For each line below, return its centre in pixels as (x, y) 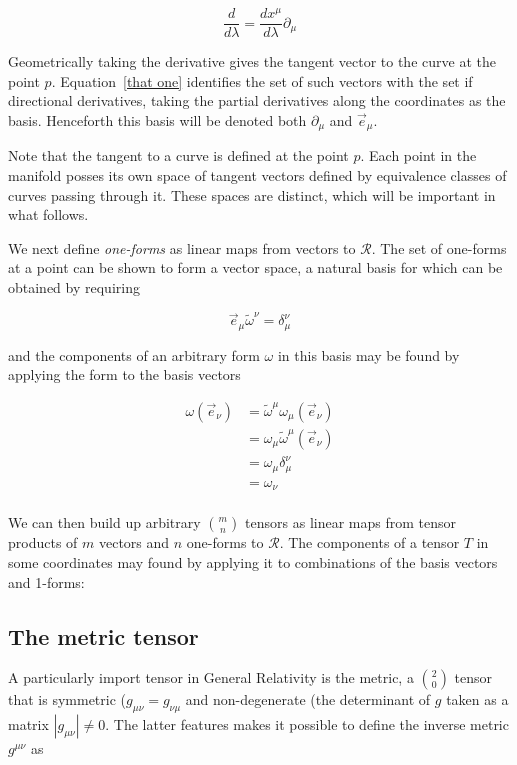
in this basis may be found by (368, 354)
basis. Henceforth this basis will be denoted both (157, 119)
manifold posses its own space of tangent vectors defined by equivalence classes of (257, 174)
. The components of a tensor (369, 542)
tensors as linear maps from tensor (350, 522)
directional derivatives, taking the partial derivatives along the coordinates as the (257, 100)
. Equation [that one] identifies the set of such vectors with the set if (262, 80)
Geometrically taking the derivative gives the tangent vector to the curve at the (252, 61)
